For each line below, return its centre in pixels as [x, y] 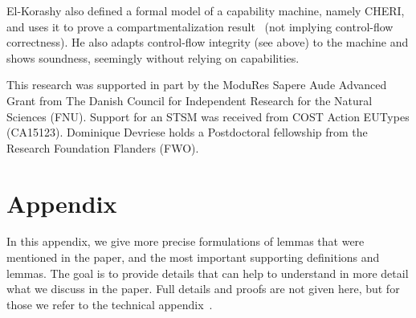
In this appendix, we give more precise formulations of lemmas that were [186, 241]
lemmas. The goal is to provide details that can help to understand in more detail [208, 273]
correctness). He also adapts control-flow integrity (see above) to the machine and [208, 42]
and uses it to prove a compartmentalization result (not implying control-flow [200, 26]
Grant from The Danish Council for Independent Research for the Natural [190, 100]
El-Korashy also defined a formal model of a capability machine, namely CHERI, [206, 10]
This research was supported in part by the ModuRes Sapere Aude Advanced [197, 85]
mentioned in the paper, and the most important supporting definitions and [193, 257]
